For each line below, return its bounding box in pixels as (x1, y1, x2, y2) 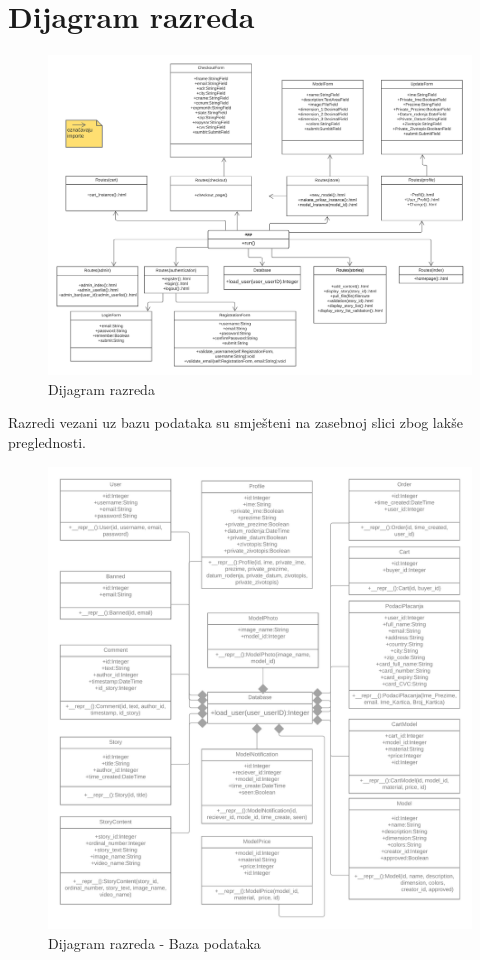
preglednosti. (8, 431, 86, 452)
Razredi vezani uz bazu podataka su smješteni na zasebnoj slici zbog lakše (8, 412, 463, 433)
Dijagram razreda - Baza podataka (48, 933, 261, 954)
